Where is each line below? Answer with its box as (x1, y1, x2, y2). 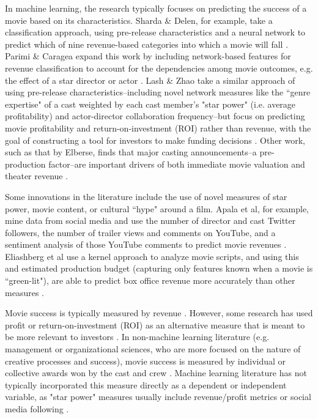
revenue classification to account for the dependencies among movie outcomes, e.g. (5, 61, 313, 74)
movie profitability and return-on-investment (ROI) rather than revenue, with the (5, 121, 311, 134)
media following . (5, 402, 69, 415)
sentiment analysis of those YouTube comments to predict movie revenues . (5, 238, 287, 251)
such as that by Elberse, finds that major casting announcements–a (5, 146, 257, 158)
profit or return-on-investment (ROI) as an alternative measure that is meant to (5, 318, 305, 331)
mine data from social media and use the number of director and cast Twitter (5, 214, 296, 227)
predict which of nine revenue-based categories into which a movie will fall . (5, 37, 289, 50)
